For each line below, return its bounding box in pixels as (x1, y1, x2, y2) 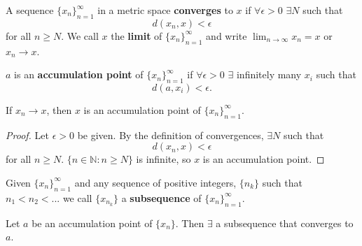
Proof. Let (6, 127, 49, 142)
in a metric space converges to (97, 3, 233, 17)
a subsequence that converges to (216, 215, 354, 230)
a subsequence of (121, 190, 202, 205)
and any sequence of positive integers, (74, 175, 237, 189)
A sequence (6, 3, 54, 17)
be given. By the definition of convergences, (77, 127, 264, 142)
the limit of (111, 28, 162, 43)
